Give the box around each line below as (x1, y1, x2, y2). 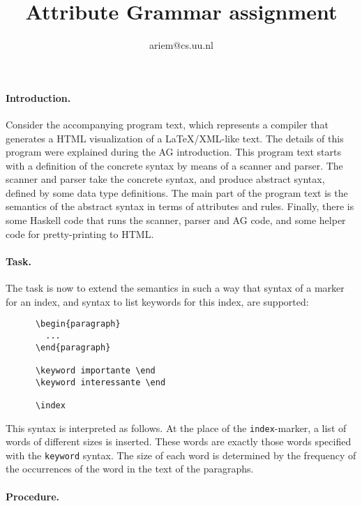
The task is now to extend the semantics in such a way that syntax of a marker (6, 281, 345, 295)
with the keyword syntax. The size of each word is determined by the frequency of (6, 447, 356, 462)
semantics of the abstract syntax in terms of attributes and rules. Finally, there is (6, 199, 354, 214)
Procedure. (6, 489, 60, 503)
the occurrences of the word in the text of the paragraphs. (6, 461, 254, 476)
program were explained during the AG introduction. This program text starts (6, 144, 341, 159)
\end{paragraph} (35, 342, 111, 352)
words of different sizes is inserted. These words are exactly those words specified (6, 434, 352, 449)
